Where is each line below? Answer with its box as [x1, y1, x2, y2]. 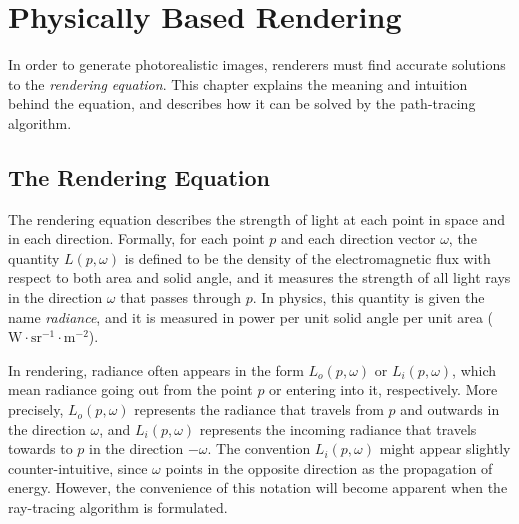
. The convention [207, 438, 311, 459]
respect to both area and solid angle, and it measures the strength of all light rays [8, 267, 511, 288]
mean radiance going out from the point [8, 379, 253, 400]
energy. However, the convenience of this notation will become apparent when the [8, 477, 508, 498]
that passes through [120, 287, 242, 308]
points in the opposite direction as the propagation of [165, 457, 493, 478]
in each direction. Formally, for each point [8, 228, 265, 249]
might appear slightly [379, 438, 511, 459]
